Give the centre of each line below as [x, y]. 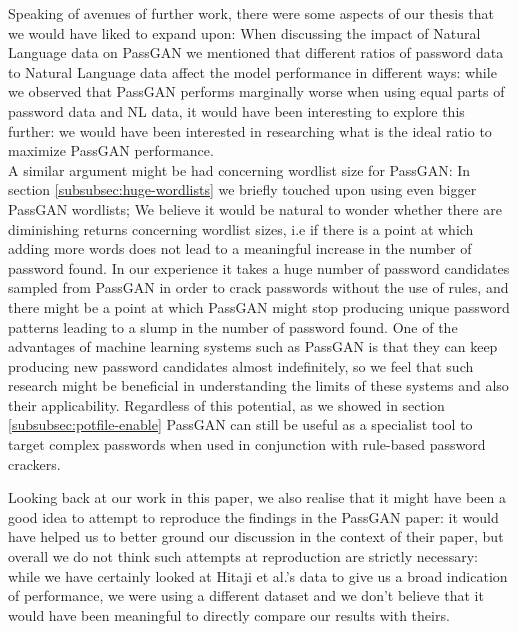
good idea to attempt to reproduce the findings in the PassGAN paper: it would [253, 516]
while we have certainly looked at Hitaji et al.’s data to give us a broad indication [258, 575]
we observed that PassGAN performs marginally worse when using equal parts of [256, 91]
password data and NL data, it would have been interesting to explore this [236, 110]
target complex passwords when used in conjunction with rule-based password [247, 444]
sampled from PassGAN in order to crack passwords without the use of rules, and [258, 287]
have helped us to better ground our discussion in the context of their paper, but [256, 536]
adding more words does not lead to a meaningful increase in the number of [240, 248]
